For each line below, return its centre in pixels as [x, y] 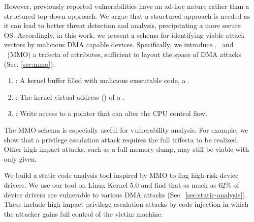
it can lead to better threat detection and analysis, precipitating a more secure [123, 25]
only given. [20, 158]
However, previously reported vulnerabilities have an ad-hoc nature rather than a [127, 6]
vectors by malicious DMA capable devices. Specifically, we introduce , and [119, 44]
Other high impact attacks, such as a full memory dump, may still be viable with [127, 149]
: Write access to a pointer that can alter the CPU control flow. [111, 113]
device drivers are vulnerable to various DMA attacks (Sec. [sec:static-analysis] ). [126, 194]
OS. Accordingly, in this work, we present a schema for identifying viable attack [124, 35]
